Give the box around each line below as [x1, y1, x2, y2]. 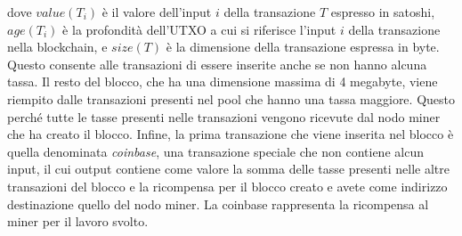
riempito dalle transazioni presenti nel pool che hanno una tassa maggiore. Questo [7, 89, 455, 108]
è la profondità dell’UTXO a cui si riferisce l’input [62, 20, 336, 38]
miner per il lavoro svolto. [7, 212, 149, 231]
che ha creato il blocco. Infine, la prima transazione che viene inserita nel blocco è [7, 125, 454, 143]
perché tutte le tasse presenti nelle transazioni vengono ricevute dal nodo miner [7, 107, 441, 126]
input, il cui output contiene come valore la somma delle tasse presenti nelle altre [7, 159, 450, 178]
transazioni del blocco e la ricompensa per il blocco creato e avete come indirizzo [7, 176, 448, 195]
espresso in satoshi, [330, 3, 435, 20]
